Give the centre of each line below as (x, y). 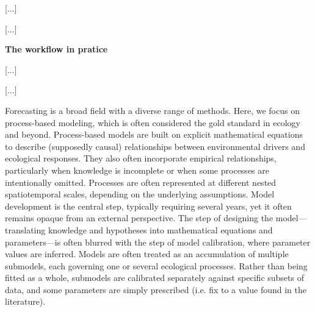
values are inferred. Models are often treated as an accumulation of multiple (147, 254)
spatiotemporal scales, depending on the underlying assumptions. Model (140, 194)
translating (25, 229)
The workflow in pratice (56, 49)
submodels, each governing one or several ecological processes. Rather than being (156, 265)
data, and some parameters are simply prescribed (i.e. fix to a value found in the (156, 289)
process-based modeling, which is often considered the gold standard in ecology (153, 122)
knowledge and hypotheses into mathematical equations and (160, 229)
